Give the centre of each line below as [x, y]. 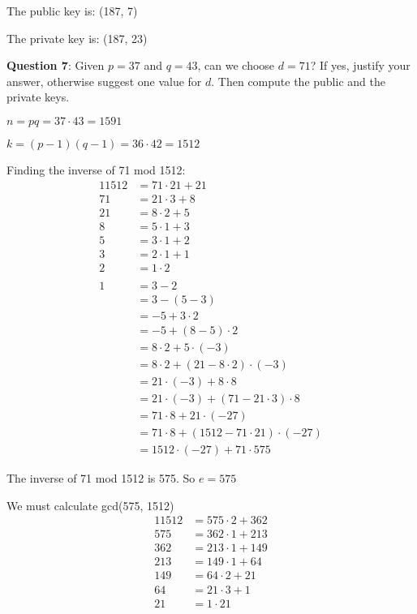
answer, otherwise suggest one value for [104, 81]
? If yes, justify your [360, 65]
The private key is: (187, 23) [77, 38]
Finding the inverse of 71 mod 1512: [96, 169]
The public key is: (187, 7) [72, 11]
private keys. [38, 97]
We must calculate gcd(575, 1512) [90, 505]
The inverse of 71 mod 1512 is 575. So [101, 478]
